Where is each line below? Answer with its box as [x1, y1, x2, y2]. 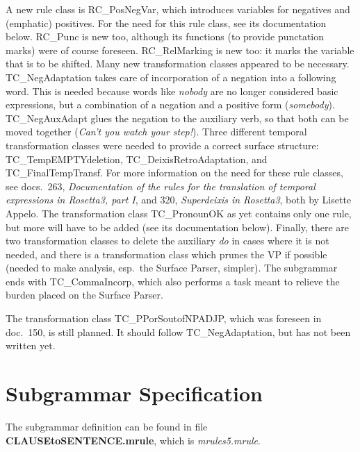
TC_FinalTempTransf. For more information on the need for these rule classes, [6, 165, 343, 180]
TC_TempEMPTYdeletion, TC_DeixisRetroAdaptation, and [6, 151, 268, 166]
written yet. [6, 338, 56, 353]
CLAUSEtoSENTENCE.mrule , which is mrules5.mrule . [6, 433, 261, 447]
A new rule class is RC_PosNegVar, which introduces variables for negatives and [6, 2, 350, 16]
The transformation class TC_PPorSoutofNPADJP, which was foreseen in [6, 311, 322, 326]
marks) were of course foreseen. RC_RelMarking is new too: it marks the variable [6, 42, 354, 57]
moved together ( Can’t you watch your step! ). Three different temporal [6, 124, 307, 139]
